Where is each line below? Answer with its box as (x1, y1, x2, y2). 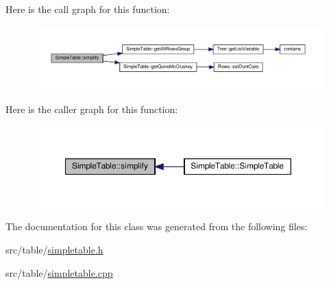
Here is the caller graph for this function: (5, 102, 178, 116)
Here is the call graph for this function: (5, 2, 170, 16)
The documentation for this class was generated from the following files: (5, 219, 308, 234)
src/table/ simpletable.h (5, 243, 103, 257)
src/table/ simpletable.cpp (5, 265, 113, 280)
